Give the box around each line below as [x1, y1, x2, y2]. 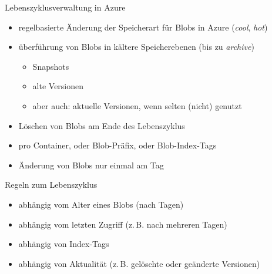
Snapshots [32, 60, 69, 72]
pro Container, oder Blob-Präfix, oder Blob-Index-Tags [18, 139, 217, 151]
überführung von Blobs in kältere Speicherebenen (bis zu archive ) [18, 40, 254, 53]
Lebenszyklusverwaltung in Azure [5, 1, 126, 13]
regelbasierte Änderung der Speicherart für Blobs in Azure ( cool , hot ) [18, 21, 268, 33]
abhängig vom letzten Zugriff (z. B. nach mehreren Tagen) [18, 218, 227, 230]
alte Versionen [32, 80, 84, 92]
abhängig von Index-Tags [18, 238, 109, 250]
